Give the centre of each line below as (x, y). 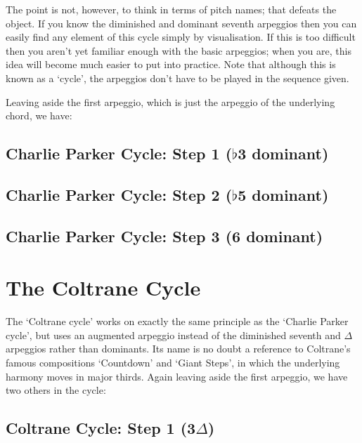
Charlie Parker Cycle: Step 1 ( (119, 153)
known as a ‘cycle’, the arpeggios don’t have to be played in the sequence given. (177, 78)
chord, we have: (39, 115)
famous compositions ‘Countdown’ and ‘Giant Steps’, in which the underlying (173, 362)
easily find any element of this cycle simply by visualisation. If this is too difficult (181, 37)
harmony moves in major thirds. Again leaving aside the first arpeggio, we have (177, 376)
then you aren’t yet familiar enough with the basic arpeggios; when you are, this (179, 50)
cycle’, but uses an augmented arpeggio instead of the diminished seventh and (173, 335)
